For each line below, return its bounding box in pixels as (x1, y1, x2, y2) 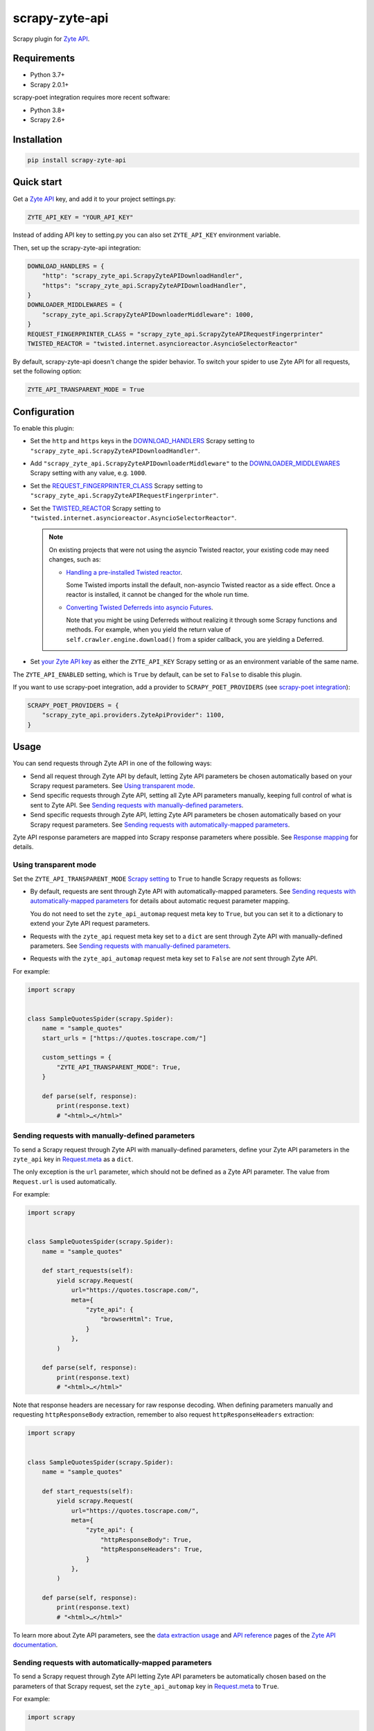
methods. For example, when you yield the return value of (66, 625, 231, 634)
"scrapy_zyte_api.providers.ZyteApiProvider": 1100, (42, 711, 225, 719)
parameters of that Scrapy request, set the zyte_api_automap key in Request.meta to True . (12, 1682, 280, 1690)
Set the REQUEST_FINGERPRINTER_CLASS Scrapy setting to (30, 481, 204, 490)
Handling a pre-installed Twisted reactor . (66, 568, 183, 576)
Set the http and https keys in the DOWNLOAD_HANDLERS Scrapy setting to (30, 437, 255, 445)
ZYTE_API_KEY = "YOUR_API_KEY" (27, 213, 134, 221)
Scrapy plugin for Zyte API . (12, 35, 90, 43)
